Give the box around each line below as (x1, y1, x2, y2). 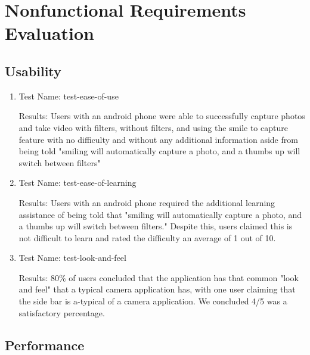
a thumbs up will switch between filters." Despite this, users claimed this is (18, 220, 293, 232)
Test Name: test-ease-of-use (18, 89, 119, 102)
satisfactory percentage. (18, 306, 105, 319)
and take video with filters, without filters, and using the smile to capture (18, 121, 288, 133)
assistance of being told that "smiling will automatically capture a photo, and (18, 208, 302, 220)
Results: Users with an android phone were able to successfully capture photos (18, 110, 305, 122)
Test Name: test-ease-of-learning (18, 176, 137, 189)
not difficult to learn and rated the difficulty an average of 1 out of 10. (18, 231, 276, 244)
